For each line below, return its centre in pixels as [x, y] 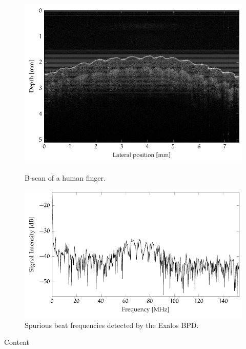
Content [17, 342]
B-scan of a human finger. [65, 177]
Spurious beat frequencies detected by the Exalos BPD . [112, 325]
